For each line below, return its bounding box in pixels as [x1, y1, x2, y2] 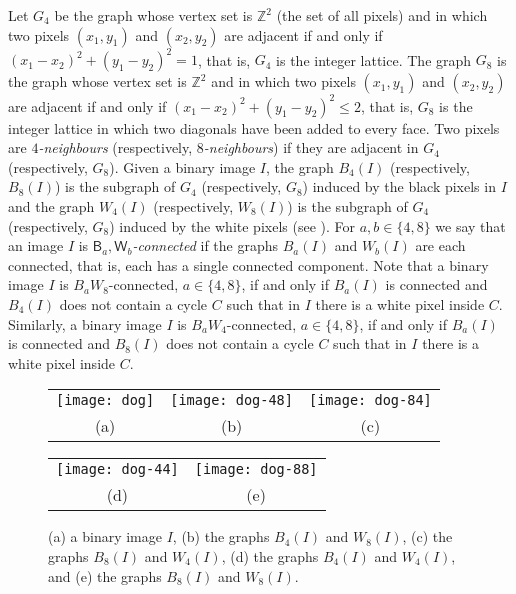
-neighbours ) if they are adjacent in [203, 137, 419, 158]
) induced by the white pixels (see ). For [109, 215, 355, 236]
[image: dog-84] [308, 392, 432, 409]
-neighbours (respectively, [38, 137, 193, 158]
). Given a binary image [109, 156, 256, 177]
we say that [435, 215, 506, 236]
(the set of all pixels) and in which [276, 5, 488, 25]
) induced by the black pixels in [302, 176, 496, 197]
